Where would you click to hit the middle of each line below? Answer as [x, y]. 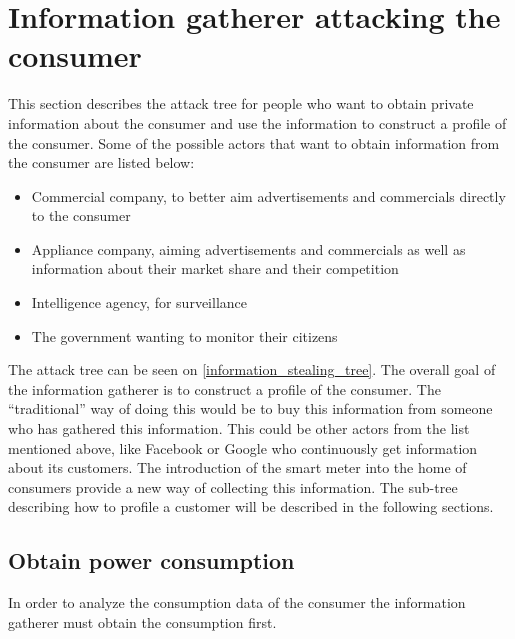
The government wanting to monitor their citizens [184, 335]
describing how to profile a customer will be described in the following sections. [251, 506]
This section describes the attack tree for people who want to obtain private [241, 103]
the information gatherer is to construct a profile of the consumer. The [224, 388]
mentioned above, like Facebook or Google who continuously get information [243, 447]
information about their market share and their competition [215, 268]
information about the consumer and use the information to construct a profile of [257, 122]
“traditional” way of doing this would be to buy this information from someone [250, 408]
